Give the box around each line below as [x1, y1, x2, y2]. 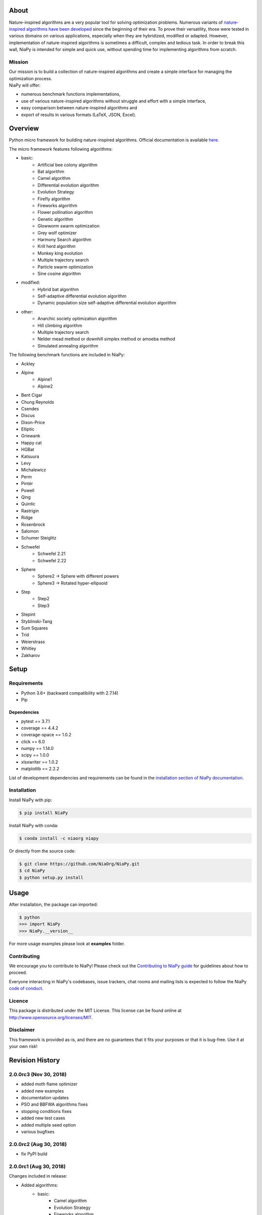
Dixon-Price [21, 419, 45, 425]
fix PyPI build [21, 1151, 48, 1157]
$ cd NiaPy [19, 868, 45, 873]
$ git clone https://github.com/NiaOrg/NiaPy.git [19, 861, 140, 867]
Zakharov [21, 652, 40, 658]
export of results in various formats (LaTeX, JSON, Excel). [21, 112, 136, 118]
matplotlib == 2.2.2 [21, 766, 60, 772]
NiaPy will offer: [9, 83, 41, 88]
